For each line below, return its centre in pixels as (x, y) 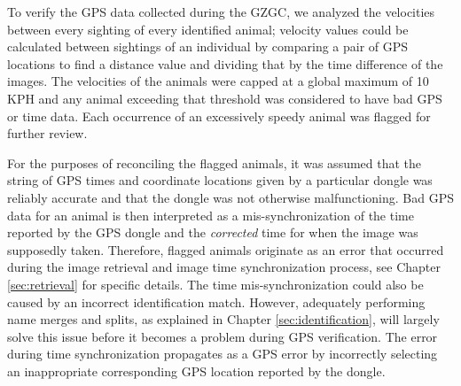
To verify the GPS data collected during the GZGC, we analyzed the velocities (221, 12)
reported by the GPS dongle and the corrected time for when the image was (213, 232)
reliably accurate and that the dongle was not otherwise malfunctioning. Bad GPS (231, 197)
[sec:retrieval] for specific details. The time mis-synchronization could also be (215, 284)
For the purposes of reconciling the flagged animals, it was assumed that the (215, 162)
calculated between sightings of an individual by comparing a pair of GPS (208, 46)
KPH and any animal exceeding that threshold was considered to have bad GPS (225, 98)
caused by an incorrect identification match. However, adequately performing (216, 301)
